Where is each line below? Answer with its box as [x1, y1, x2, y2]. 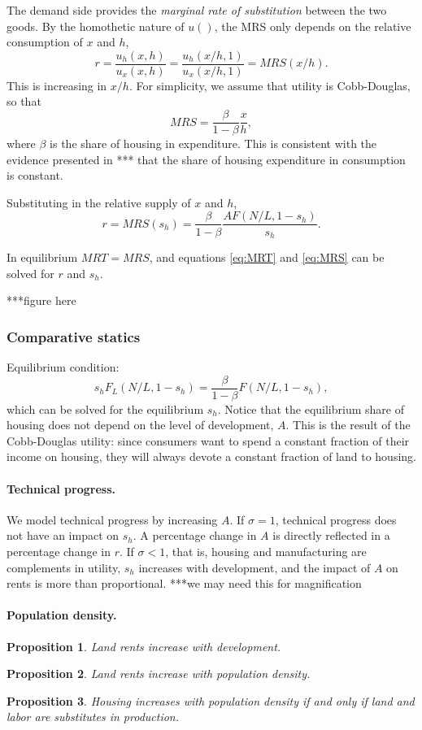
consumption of [7, 33, 83, 50]
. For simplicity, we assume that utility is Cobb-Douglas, [128, 76, 411, 93]
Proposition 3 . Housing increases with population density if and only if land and [7, 692, 415, 709]
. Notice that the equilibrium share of [217, 400, 404, 417]
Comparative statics [7, 326, 141, 346]
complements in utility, [7, 558, 121, 576]
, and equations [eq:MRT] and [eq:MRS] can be [149, 248, 385, 265]
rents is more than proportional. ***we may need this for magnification [7, 575, 362, 592]
